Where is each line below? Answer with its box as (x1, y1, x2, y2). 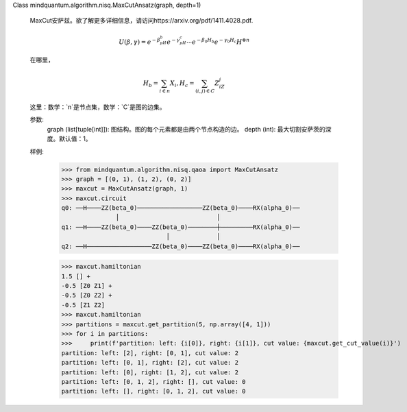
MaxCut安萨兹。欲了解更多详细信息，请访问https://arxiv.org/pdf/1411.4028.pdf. (29, 16, 254, 25)
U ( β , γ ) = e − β (119, 37, 160, 46)
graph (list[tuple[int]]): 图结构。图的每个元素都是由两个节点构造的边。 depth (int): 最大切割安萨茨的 (47, 125, 325, 133)
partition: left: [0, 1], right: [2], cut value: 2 (61, 359, 239, 367)
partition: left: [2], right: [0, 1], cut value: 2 (61, 349, 239, 356)
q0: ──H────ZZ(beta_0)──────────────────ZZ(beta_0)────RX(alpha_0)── (61, 204, 300, 212)
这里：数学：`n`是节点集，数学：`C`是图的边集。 (29, 103, 166, 111)
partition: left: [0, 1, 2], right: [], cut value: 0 (61, 378, 246, 385)
